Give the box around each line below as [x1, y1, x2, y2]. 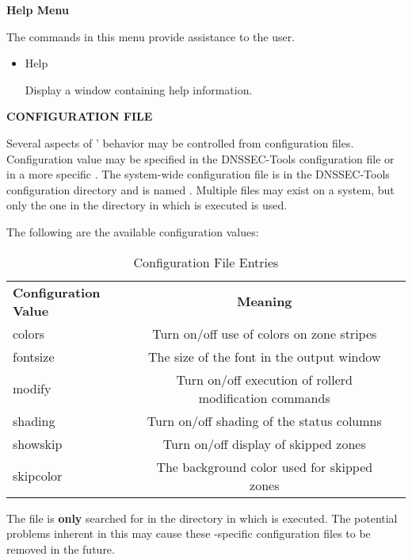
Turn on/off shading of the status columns [147, 411, 382, 430]
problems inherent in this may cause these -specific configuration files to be [6, 525, 371, 542]
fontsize [13, 347, 55, 366]
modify [13, 379, 51, 398]
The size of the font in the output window [148, 347, 381, 366]
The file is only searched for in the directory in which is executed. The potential [6, 509, 398, 526]
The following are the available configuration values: [6, 224, 259, 240]
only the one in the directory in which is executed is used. [6, 197, 288, 213]
